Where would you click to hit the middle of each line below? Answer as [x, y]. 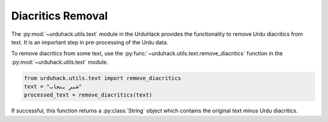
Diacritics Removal [60, 16]
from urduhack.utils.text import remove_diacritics [103, 78]
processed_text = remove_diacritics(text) [88, 95]
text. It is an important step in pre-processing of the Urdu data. [90, 42]
